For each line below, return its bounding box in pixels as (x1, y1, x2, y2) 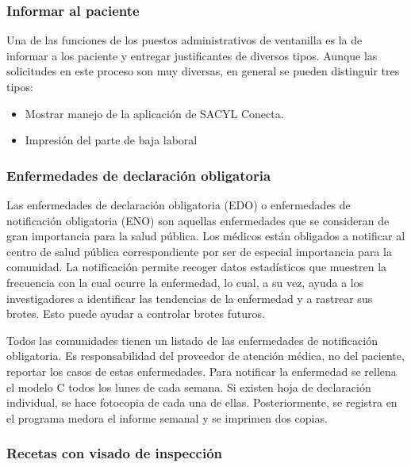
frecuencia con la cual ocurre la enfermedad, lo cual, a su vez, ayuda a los (6, 274, 364, 290)
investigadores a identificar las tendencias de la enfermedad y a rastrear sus (6, 289, 373, 306)
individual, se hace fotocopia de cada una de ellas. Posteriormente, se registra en (6, 394, 398, 411)
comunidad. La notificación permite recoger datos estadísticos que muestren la (6, 258, 387, 275)
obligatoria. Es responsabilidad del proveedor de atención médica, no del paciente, (6, 347, 405, 364)
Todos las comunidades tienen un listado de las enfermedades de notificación (6, 331, 378, 348)
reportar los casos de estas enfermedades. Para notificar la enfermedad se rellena (6, 362, 397, 379)
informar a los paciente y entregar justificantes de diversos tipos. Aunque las (6, 47, 378, 63)
